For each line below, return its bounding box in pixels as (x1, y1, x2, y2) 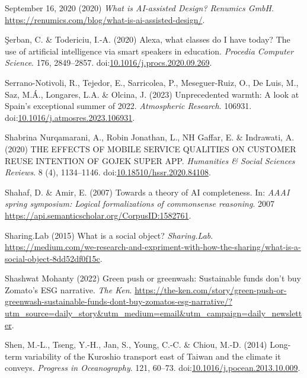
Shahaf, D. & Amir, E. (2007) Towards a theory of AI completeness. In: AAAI (5, 185, 290, 198)
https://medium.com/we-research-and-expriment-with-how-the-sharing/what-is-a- (5, 241, 301, 253)
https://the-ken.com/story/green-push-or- (135, 283, 287, 296)
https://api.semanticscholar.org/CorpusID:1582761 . (5, 209, 191, 221)
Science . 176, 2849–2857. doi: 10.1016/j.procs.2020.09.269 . (5, 56, 212, 69)
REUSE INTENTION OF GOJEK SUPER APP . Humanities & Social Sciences (5, 154, 295, 166)
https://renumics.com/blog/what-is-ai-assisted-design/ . (5, 13, 205, 25)
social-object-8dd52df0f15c (5, 252, 100, 264)
